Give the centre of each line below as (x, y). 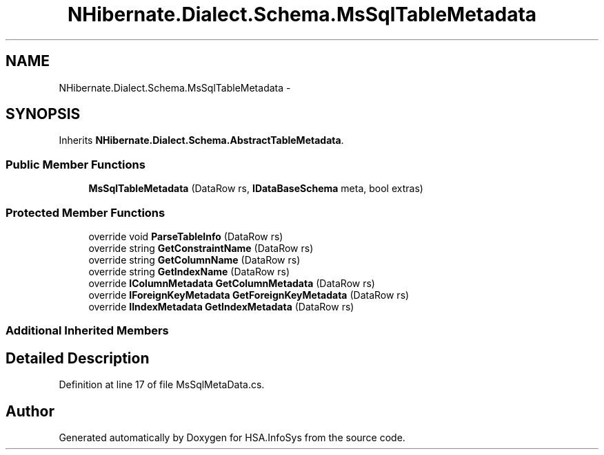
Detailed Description (78, 358)
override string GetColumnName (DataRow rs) (194, 260)
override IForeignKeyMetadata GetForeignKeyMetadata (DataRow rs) (249, 295)
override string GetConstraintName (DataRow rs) (201, 248)
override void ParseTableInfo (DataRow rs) (186, 236)
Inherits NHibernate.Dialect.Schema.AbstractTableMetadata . (201, 140)
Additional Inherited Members (87, 331)
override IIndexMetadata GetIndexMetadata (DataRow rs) (221, 306)
